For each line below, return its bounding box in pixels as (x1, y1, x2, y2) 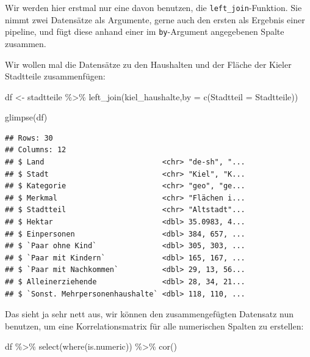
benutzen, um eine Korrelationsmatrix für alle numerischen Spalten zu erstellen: (5, 319, 304, 332)
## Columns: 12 (5, 145, 67, 155)
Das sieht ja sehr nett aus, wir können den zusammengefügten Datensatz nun (5, 307, 294, 320)
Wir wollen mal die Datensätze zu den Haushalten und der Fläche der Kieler (5, 57, 292, 70)
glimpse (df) (5, 111, 48, 123)
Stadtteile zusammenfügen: (5, 70, 106, 83)
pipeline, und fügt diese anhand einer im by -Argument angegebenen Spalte (5, 25, 284, 38)
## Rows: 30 (5, 133, 53, 142)
